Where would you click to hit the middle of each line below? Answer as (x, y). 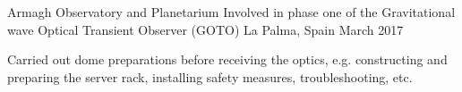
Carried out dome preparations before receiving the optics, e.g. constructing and (227, 59)
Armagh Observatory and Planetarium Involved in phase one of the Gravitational (231, 12)
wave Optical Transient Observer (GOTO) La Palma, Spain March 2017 (205, 29)
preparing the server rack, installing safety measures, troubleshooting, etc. (210, 76)
